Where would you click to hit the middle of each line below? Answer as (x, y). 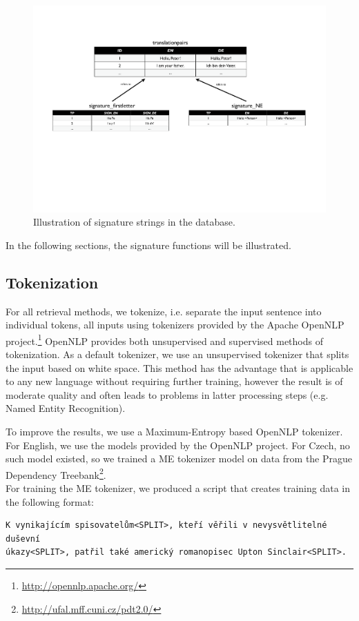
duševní (23, 539)
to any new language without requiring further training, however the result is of (174, 381)
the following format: (50, 501)
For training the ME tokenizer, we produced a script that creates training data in (178, 488)
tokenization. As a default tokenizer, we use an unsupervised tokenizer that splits (177, 354)
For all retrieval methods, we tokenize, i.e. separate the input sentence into (164, 311)
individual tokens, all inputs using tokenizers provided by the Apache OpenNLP (175, 325)
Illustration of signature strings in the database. (134, 222)
